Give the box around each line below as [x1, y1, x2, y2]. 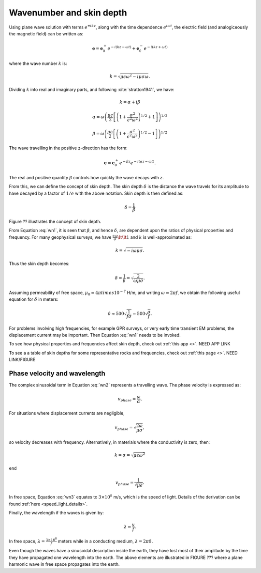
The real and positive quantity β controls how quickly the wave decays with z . [9, 175, 164, 181]
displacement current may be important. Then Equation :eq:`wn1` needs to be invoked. [9, 332, 181, 338]
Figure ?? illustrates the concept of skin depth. [9, 218, 101, 224]
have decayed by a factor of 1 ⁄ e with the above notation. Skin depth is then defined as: [9, 190, 184, 196]
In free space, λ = [9, 538, 45, 544]
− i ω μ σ [127, 248, 143, 253]
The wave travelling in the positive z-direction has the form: [9, 145, 128, 151]
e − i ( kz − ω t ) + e [107, 45, 140, 51]
